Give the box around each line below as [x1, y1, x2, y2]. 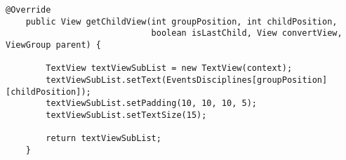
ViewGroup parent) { [6, 39, 102, 50]
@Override [6, 5, 51, 15]
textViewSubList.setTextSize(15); [46, 109, 207, 120]
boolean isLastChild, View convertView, [151, 28, 342, 39]
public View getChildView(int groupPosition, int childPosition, [25, 16, 338, 27]
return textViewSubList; [46, 133, 161, 144]
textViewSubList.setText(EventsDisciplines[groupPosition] [46, 74, 328, 85]
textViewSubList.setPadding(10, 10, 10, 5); [46, 98, 257, 109]
